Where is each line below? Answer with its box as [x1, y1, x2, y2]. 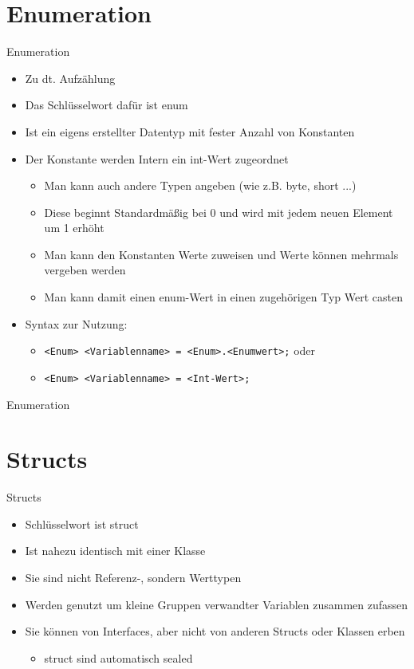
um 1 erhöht [44, 219, 104, 236]
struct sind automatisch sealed [44, 649, 193, 666]
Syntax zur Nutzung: [25, 315, 128, 332]
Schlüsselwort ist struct [25, 515, 139, 532]
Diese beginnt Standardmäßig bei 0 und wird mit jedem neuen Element [44, 203, 393, 220]
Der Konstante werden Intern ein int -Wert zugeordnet [25, 150, 289, 167]
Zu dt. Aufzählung [25, 69, 116, 86]
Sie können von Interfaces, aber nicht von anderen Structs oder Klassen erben [25, 623, 405, 639]
